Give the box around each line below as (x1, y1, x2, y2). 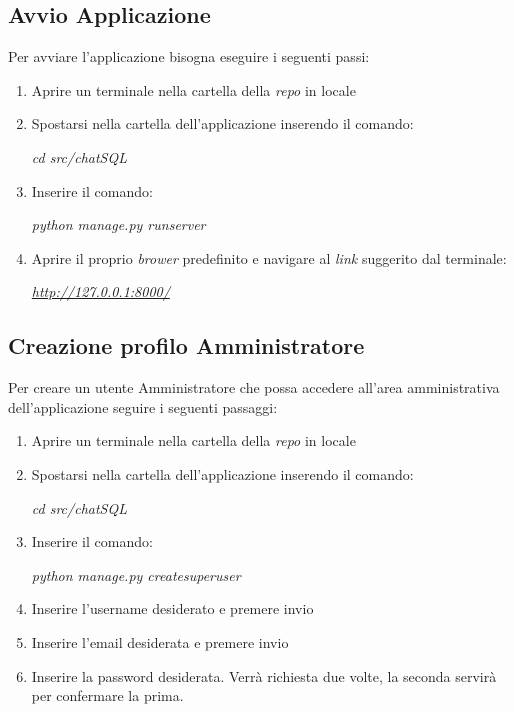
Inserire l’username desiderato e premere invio (31, 598, 314, 619)
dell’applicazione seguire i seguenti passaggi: (8, 396, 278, 417)
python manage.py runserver (31, 214, 206, 235)
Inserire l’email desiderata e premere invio (31, 631, 289, 652)
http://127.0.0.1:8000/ (31, 281, 170, 302)
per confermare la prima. (31, 685, 184, 706)
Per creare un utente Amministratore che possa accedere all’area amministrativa (8, 377, 500, 398)
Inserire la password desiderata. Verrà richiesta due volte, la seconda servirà (31, 665, 497, 686)
